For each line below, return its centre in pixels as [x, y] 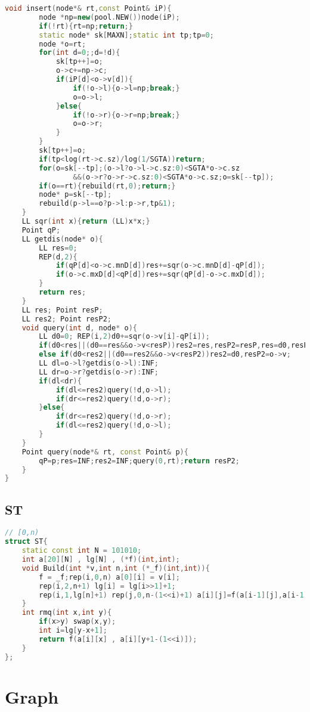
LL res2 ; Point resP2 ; [66, 319]
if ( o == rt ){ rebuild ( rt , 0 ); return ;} [107, 186]
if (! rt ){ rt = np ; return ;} [86, 26]
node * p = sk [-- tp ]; [75, 195]
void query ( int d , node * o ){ [80, 328]
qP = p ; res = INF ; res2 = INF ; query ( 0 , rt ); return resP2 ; [139, 461]
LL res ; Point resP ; [62, 310]
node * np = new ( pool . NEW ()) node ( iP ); [109, 17]
